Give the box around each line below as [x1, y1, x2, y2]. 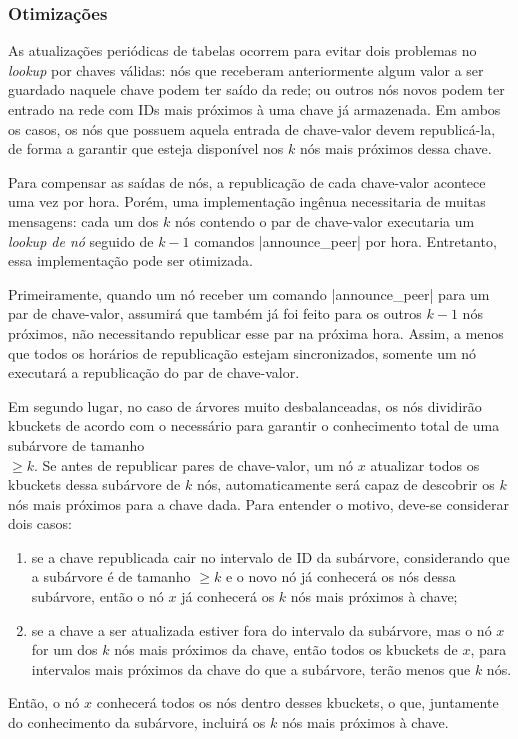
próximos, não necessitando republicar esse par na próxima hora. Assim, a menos [8, 322, 504, 343]
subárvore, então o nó [31, 586, 164, 607]
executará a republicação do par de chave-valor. [8, 362, 300, 383]
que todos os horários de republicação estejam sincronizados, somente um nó [8, 342, 477, 363]
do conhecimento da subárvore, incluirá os [8, 712, 266, 733]
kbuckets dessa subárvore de [8, 474, 181, 495]
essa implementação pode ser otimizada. [8, 250, 253, 271]
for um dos [31, 639, 98, 660]
